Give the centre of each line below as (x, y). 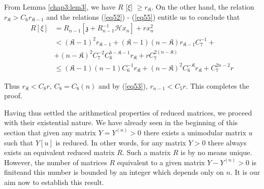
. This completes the (218, 85)
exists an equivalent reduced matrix (59, 152)
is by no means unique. (216, 152)
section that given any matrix (50, 132)
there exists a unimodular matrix (195, 132)
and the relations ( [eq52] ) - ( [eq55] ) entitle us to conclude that (143, 16)
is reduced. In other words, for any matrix (121, 142)
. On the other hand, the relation (203, 7)
